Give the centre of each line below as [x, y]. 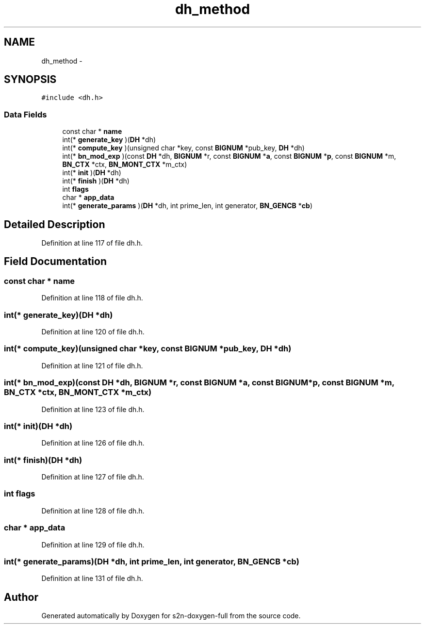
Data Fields [25, 114]
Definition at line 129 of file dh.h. [93, 545]
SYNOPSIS [30, 80]
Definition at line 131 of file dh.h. [92, 578]
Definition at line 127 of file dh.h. [93, 477]
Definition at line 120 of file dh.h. [93, 332]
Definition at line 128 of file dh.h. [93, 511]
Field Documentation [55, 262]
